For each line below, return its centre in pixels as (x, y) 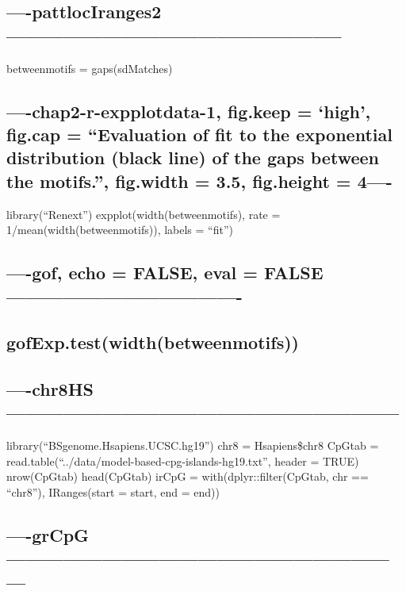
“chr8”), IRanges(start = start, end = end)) (113, 492)
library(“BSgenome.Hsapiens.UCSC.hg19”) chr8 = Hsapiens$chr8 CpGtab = (193, 445)
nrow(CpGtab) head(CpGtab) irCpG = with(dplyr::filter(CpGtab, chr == (188, 476)
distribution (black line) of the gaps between (193, 157)
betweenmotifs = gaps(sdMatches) (90, 68)
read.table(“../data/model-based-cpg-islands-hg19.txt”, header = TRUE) (183, 461)
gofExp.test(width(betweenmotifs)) (153, 342)
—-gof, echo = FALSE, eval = (132, 272)
